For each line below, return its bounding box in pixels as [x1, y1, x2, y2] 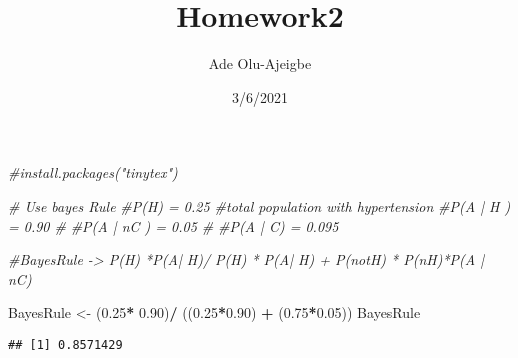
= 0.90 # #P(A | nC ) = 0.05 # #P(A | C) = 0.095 [8, 215, 339, 236]
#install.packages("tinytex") [8, 162, 178, 183]
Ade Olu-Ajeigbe [208, 53, 312, 74]
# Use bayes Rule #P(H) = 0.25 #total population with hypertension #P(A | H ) [8, 195, 511, 216]
